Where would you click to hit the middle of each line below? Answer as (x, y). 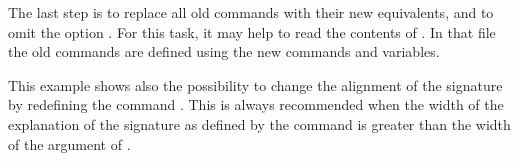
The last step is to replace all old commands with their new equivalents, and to (251, 12)
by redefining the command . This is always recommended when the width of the (256, 104)
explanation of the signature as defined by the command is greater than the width (259, 123)
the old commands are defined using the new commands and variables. (224, 51)
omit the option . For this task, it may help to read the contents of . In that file (252, 31)
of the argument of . (69, 143)
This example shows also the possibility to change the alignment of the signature (255, 84)
